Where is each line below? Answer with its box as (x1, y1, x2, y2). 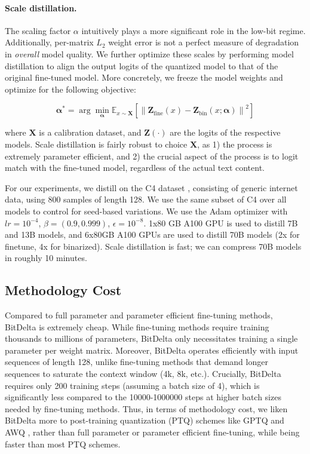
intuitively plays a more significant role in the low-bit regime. (81, 24, 306, 36)
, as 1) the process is (197, 137, 272, 150)
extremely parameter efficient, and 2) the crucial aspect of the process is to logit (5, 149, 299, 162)
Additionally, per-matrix (5, 36, 94, 48)
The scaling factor (5, 24, 71, 36)
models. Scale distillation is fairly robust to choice (5, 137, 188, 150)
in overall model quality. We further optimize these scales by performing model (5, 47, 294, 60)
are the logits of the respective (170, 126, 281, 139)
